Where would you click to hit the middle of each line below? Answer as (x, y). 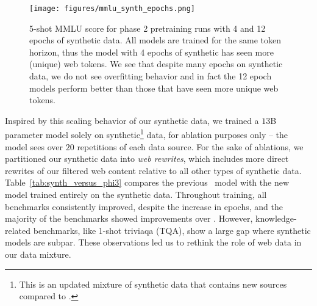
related (18, 230)
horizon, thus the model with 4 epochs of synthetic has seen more (151, 52)
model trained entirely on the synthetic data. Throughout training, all (136, 195)
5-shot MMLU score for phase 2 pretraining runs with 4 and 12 (148, 28)
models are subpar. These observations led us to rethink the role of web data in (153, 242)
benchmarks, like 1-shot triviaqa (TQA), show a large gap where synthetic (172, 230)
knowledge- (276, 218)
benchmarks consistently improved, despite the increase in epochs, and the (144, 206)
